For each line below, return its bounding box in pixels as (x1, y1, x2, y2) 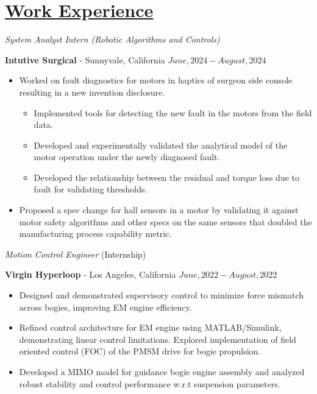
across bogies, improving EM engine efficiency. (19, 300, 192, 313)
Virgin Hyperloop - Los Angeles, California (5, 268, 176, 281)
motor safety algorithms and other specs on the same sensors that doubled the (19, 215, 312, 228)
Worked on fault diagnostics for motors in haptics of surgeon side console (19, 74, 293, 86)
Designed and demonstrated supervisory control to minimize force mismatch (19, 289, 304, 301)
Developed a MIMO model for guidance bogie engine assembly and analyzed (19, 365, 305, 378)
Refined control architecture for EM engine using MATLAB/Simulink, (19, 321, 282, 334)
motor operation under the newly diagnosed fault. (34, 150, 220, 163)
